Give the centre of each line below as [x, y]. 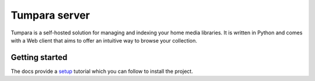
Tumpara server [50, 15]
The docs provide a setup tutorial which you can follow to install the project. [102, 71]
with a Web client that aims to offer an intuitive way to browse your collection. [104, 40]
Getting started [39, 57]
